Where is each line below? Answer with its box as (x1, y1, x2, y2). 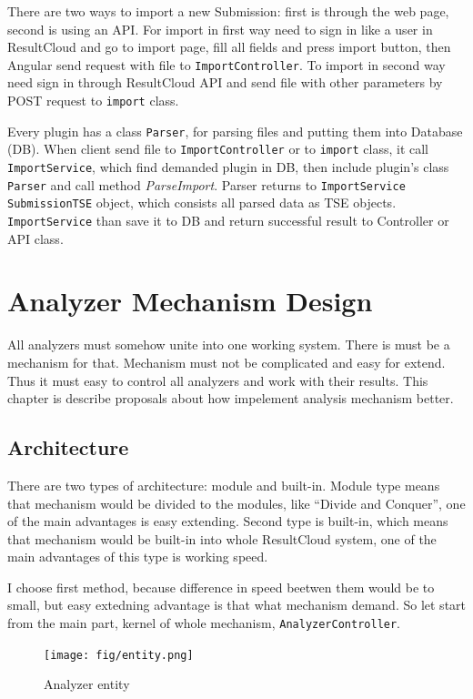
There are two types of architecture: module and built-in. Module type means (7, 475, 440, 494)
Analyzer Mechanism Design (7, 282, 373, 319)
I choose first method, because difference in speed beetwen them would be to (7, 577, 435, 596)
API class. (7, 228, 64, 248)
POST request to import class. (7, 91, 179, 110)
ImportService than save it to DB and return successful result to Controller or (7, 210, 449, 229)
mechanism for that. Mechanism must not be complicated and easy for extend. (7, 352, 446, 371)
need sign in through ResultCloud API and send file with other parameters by (7, 73, 443, 92)
